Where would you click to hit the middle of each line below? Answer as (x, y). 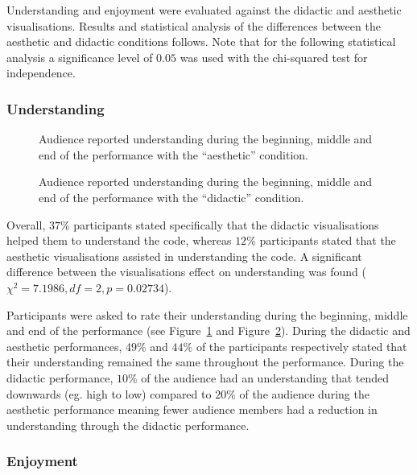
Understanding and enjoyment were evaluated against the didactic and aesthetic (204, 10)
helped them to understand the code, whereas (119, 240)
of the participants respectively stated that (301, 346)
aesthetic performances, (64, 346)
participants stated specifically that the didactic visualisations (226, 224)
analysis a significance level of (80, 57)
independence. (41, 73)
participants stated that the (328, 240)
